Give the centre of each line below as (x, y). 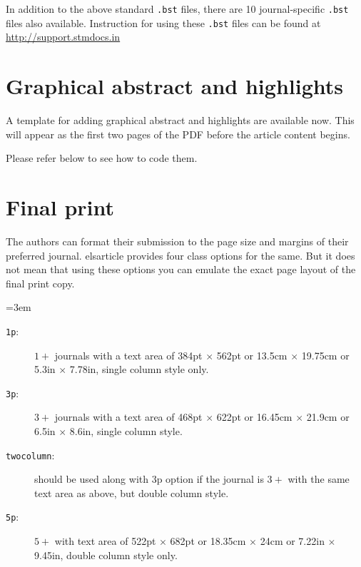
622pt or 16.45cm (254, 417)
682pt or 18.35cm (208, 541)
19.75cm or (325, 355)
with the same (319, 479)
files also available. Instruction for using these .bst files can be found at (163, 22)
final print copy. (40, 283)
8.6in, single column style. (126, 431)
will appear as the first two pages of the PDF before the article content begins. (178, 134)
